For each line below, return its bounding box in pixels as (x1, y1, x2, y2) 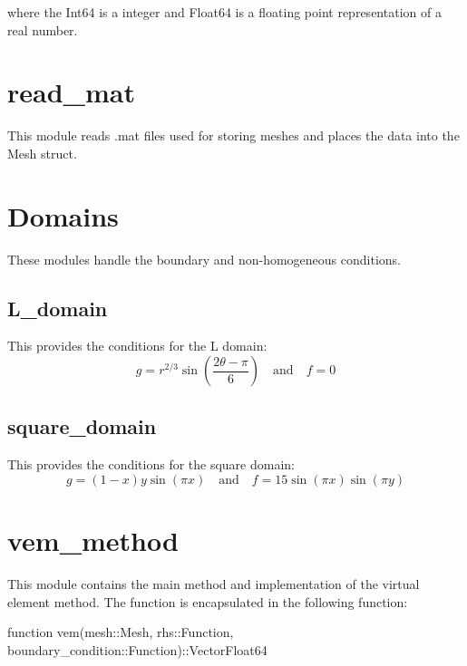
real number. (7, 20, 78, 39)
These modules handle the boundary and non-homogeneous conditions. (7, 249, 401, 268)
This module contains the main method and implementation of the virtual (7, 574, 420, 593)
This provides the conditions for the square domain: (7, 455, 296, 474)
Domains (7, 197, 119, 234)
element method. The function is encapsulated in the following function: (7, 592, 408, 611)
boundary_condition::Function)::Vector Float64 (7, 640, 268, 659)
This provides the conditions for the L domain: (7, 336, 268, 355)
